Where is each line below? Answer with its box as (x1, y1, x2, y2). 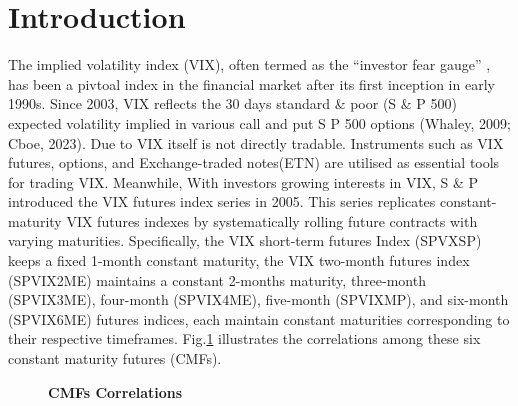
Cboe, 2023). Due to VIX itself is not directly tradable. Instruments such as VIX (8, 132, 504, 153)
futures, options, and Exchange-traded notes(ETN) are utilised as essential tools (8, 152, 500, 173)
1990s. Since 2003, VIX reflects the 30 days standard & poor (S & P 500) (8, 93, 457, 114)
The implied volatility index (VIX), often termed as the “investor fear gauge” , (8, 54, 491, 75)
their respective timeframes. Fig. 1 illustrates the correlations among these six (8, 328, 481, 349)
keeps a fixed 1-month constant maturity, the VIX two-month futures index (8, 250, 470, 271)
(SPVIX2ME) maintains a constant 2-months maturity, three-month (8, 269, 426, 290)
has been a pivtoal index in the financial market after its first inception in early (8, 73, 495, 94)
